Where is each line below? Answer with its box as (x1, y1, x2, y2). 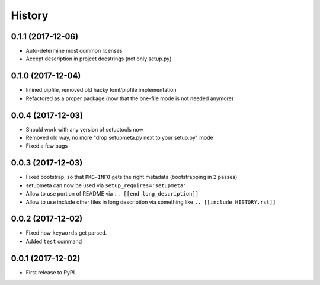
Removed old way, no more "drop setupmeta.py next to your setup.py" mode (25, 134, 213, 142)
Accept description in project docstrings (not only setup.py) (25, 55, 172, 62)
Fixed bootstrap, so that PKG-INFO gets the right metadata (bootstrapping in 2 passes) (25, 174, 238, 181)
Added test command (25, 238, 82, 245)
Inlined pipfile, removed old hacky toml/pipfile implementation (25, 87, 177, 94)
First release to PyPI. (25, 268, 76, 276)
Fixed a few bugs (25, 142, 68, 149)
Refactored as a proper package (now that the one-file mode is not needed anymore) (25, 95, 234, 102)
